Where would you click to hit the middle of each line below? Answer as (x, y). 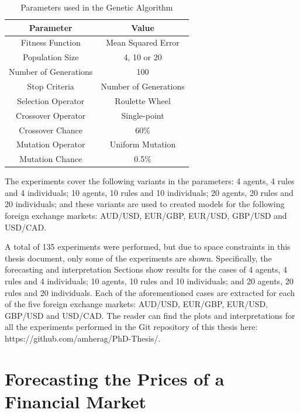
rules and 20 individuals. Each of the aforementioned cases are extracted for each (150, 292)
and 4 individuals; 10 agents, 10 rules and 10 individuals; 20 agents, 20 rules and (149, 192)
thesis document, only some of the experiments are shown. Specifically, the (138, 258)
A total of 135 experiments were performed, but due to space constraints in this (148, 247)
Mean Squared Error (143, 42)
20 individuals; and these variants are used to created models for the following (145, 204)
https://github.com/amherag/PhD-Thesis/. (83, 338)
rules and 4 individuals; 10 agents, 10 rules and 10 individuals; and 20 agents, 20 (149, 281)
